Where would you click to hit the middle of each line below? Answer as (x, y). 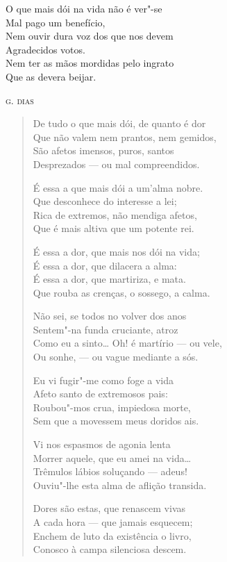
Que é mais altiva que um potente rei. (113, 228)
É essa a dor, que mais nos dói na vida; (116, 251)
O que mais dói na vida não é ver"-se (84, 8)
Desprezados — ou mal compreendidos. (116, 164)
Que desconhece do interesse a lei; (105, 201)
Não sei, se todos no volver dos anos (110, 316)
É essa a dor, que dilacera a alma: (105, 265)
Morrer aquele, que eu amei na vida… (112, 457)
